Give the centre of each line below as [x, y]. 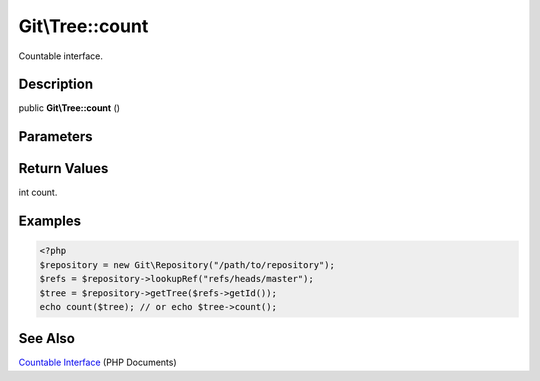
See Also [46, 338]
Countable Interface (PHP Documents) [97, 362]
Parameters [55, 136]
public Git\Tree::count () [69, 108]
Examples [50, 221]
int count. [38, 192]
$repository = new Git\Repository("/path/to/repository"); [187, 264]
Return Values [63, 168]
